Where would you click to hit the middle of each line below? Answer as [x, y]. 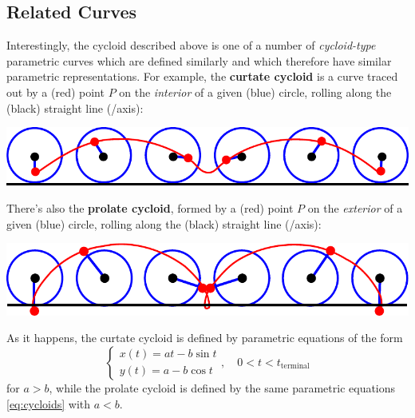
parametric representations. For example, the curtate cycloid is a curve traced [202, 76]
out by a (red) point [55, 92]
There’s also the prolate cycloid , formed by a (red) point [150, 207]
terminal [295, 366]
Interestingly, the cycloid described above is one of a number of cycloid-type [191, 45]
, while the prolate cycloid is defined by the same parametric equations [222, 387]
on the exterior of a [355, 207]
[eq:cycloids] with [49, 403]
